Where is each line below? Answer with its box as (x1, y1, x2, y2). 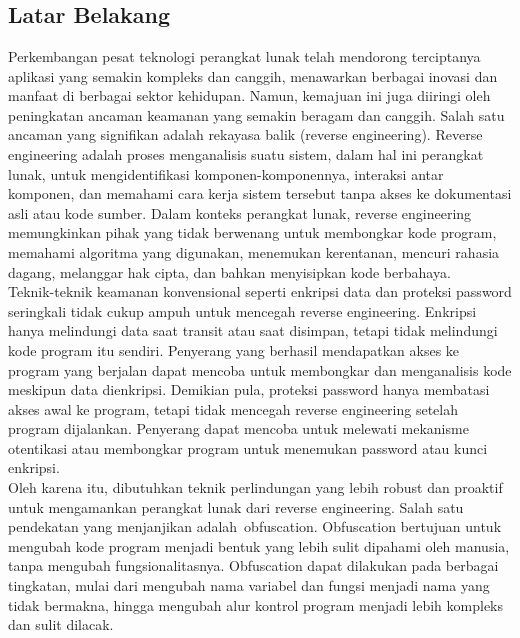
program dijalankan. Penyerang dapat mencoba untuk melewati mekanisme (8, 418, 469, 439)
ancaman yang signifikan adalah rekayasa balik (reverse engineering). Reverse (8, 124, 483, 145)
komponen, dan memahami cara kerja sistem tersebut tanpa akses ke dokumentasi (8, 183, 512, 204)
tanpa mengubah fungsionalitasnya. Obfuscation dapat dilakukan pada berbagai (8, 555, 499, 576)
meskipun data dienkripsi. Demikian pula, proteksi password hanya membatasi (8, 379, 490, 400)
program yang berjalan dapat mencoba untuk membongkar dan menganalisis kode (8, 359, 512, 380)
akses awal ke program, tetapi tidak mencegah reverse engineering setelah (8, 398, 459, 419)
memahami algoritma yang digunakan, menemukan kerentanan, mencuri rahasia (8, 241, 500, 262)
